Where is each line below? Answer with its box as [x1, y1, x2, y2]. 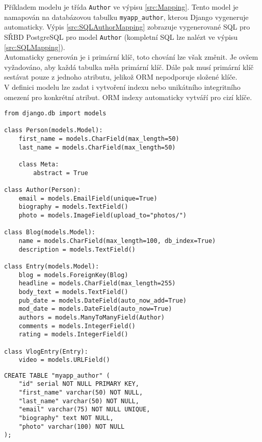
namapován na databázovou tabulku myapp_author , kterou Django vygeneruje [4, 11, 249, 22]
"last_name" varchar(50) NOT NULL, [18, 397, 139, 405]
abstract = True [33, 169, 88, 177]
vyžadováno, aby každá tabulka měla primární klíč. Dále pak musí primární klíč [4, 61, 254, 72]
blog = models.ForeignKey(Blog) [18, 271, 128, 279]
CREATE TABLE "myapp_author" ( [4, 372, 110, 379]
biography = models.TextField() [18, 203, 128, 211]
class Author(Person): [4, 186, 81, 194]
